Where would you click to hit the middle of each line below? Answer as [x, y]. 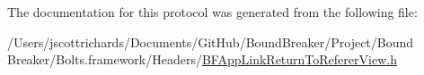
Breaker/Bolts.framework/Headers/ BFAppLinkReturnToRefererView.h [202, 59]
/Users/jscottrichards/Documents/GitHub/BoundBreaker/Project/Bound [211, 42]
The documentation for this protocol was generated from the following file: [212, 12]
